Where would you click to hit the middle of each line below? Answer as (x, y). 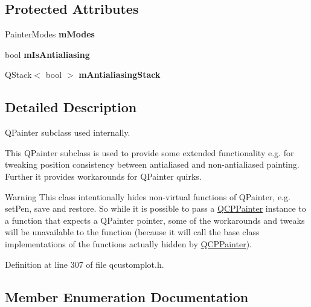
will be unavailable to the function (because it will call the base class (132, 232)
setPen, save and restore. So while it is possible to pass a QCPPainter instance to (155, 208)
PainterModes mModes (50, 34)
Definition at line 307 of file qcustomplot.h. (85, 264)
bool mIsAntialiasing (47, 54)
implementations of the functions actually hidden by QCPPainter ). (128, 243)
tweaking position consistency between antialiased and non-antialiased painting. (152, 164)
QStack (18, 74)
